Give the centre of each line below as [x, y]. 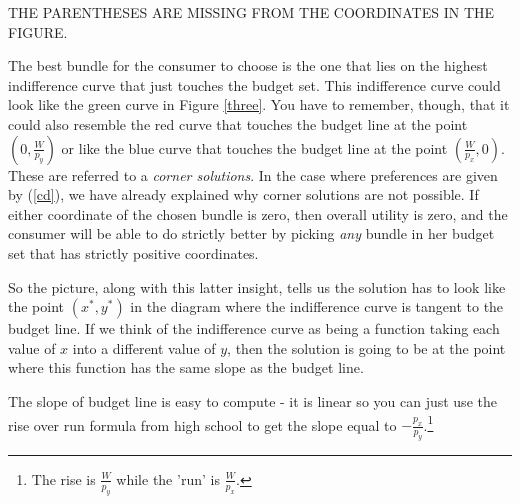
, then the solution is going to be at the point [366, 347]
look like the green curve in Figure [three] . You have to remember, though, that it [259, 104]
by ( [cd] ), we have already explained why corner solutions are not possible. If [243, 194]
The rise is [63, 478]
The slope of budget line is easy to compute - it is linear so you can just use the [252, 400]
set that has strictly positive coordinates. [133, 252]
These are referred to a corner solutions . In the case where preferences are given [253, 174]
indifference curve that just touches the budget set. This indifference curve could [254, 84]
